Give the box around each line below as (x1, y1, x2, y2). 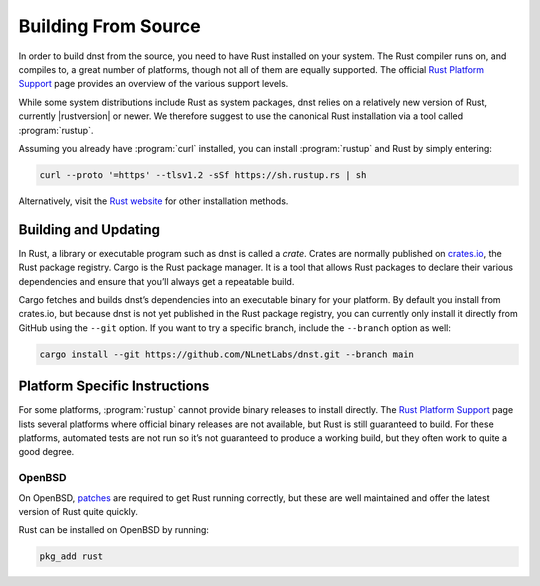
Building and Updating (18, 221, 160, 238)
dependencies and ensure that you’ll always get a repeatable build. (18, 275, 295, 287)
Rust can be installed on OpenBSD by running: (18, 524, 210, 536)
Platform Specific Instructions (18, 378, 210, 395)
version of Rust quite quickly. (18, 505, 139, 517)
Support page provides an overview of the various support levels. (18, 78, 289, 90)
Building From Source (18, 15, 201, 37)
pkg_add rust (39, 551, 104, 562)
